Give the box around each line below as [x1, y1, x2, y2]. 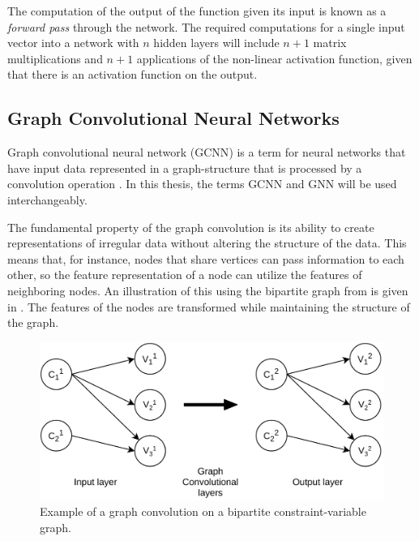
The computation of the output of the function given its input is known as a [7, 2, 387, 19]
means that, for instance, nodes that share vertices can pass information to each [7, 250, 404, 267]
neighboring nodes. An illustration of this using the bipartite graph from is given [7, 281, 408, 298]
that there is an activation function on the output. [7, 66, 258, 83]
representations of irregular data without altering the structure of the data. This [7, 234, 407, 251]
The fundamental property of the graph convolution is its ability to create [7, 218, 374, 235]
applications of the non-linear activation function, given [136, 49, 413, 67]
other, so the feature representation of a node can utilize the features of [7, 266, 362, 283]
